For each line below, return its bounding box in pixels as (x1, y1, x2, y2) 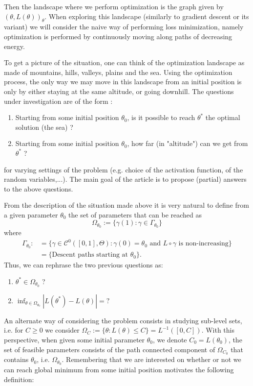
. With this (201, 325, 234, 335)
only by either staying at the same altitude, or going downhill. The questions (4, 86, 234, 96)
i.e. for (4, 325, 23, 335)
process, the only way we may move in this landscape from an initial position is (4, 76, 242, 87)
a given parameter (4, 209, 58, 219)
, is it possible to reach (127, 112, 195, 122)
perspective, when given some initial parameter (4, 335, 145, 344)
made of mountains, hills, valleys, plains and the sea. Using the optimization (4, 67, 232, 77)
